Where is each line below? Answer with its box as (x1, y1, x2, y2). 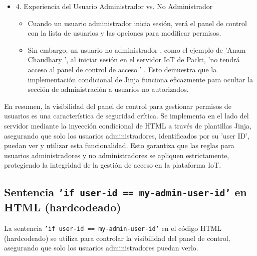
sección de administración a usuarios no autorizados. (28, 84, 189, 94)
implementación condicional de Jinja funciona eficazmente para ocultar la (28, 74, 253, 84)
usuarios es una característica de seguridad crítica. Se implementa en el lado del (4, 110, 249, 121)
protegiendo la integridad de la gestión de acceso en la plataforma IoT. (4, 160, 221, 170)
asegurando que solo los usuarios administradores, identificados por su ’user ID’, (4, 130, 250, 141)
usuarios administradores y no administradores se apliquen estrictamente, (4, 150, 229, 160)
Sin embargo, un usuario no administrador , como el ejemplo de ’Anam (28, 44, 246, 55)
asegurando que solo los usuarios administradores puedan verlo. (4, 242, 198, 253)
